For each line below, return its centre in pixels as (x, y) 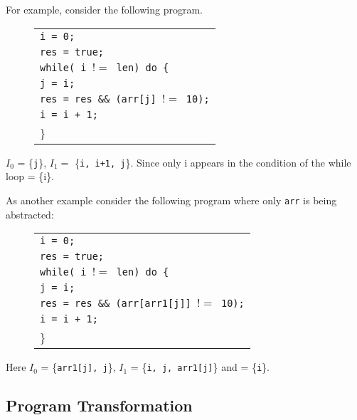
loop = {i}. (30, 176)
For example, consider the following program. (104, 9)
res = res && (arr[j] (98, 99)
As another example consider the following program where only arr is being (171, 200)
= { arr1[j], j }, (78, 367)
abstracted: (30, 214)
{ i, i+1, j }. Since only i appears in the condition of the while (213, 162)
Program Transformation (99, 405)
